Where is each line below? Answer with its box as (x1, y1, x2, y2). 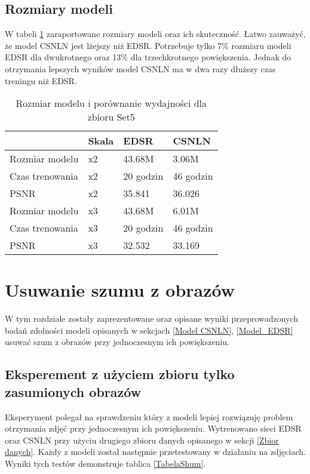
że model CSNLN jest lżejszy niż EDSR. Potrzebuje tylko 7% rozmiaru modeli (5, 39, 291, 51)
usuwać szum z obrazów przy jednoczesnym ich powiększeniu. (5, 336, 229, 348)
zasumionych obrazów (5, 382, 142, 401)
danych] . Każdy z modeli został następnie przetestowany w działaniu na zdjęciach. (5, 445, 306, 458)
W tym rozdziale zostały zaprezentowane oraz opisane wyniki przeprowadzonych (5, 312, 299, 325)
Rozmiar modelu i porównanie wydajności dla (16, 96, 207, 110)
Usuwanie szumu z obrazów (5, 278, 235, 302)
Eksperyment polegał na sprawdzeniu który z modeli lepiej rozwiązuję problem (5, 410, 293, 423)
